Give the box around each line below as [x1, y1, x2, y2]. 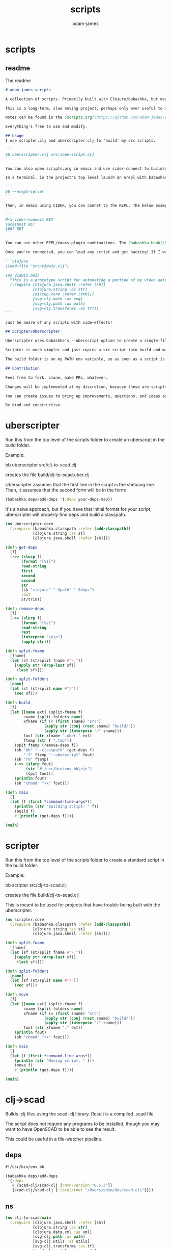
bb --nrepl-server [5, 189, 44, 194]
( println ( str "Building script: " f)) [14, 804, 99, 809]
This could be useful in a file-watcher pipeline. [5, 1136, 103, 1142]
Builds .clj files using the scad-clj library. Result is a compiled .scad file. [5, 1110, 155, 1117]
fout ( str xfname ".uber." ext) [23, 733, 93, 739]
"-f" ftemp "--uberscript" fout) [23, 752, 95, 758]
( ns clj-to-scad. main [5, 1215, 51, 1220]
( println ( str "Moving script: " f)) [14, 1058, 95, 1063]
